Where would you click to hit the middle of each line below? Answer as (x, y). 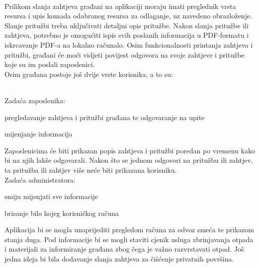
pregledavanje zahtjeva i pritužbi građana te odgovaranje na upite (105, 117)
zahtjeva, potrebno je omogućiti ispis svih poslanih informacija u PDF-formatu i (127, 35)
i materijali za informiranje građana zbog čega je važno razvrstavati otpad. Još (124, 249)
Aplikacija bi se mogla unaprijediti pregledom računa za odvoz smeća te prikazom (129, 230)
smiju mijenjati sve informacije (51, 196)
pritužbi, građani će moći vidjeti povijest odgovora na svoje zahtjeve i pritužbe (125, 54)
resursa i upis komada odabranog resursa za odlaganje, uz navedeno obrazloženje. (129, 16)
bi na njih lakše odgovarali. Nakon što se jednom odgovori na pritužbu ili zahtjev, (129, 160)
